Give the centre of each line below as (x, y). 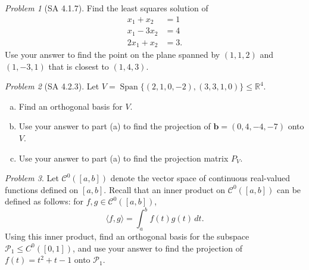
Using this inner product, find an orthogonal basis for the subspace (127, 236)
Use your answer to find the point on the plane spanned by (113, 55)
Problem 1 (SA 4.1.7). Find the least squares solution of (107, 8)
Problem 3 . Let (32, 178)
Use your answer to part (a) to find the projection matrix (124, 158)
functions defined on (42, 189)
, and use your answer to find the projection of (158, 248)
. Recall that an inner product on (165, 189)
